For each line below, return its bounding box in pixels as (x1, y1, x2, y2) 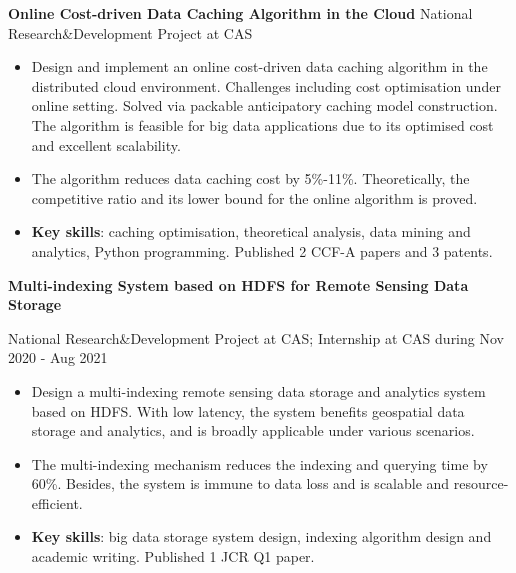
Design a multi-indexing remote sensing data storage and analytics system (31, 380, 486, 401)
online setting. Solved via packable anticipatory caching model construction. (31, 95, 498, 116)
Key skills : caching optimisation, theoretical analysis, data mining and (31, 221, 471, 242)
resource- (453, 473, 509, 494)
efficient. (31, 492, 83, 513)
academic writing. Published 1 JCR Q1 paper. (31, 546, 315, 567)
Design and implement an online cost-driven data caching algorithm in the (31, 56, 488, 77)
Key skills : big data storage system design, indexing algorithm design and (31, 526, 492, 547)
